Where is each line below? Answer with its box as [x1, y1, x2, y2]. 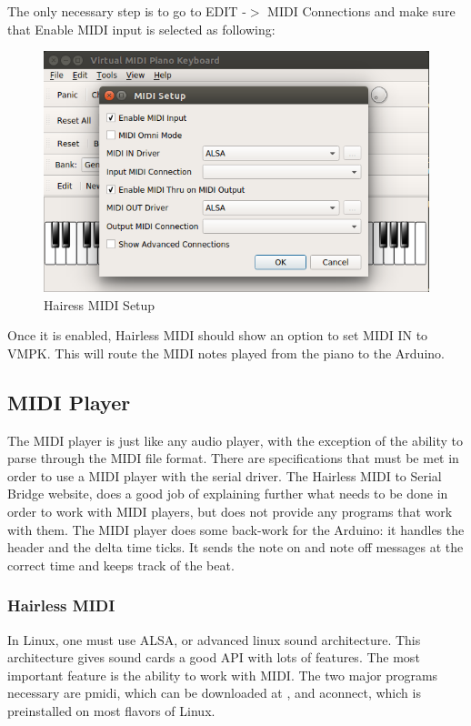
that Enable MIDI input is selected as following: [7, 19, 276, 38]
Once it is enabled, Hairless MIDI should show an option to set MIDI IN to [7, 326, 428, 345]
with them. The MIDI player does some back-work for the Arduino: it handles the [7, 519, 465, 539]
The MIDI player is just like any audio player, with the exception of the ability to [7, 430, 463, 449]
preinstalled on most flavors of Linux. [7, 701, 215, 720]
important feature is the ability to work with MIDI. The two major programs [7, 665, 438, 684]
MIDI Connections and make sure [267, 2, 456, 20]
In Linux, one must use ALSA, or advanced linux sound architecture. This [7, 630, 421, 649]
